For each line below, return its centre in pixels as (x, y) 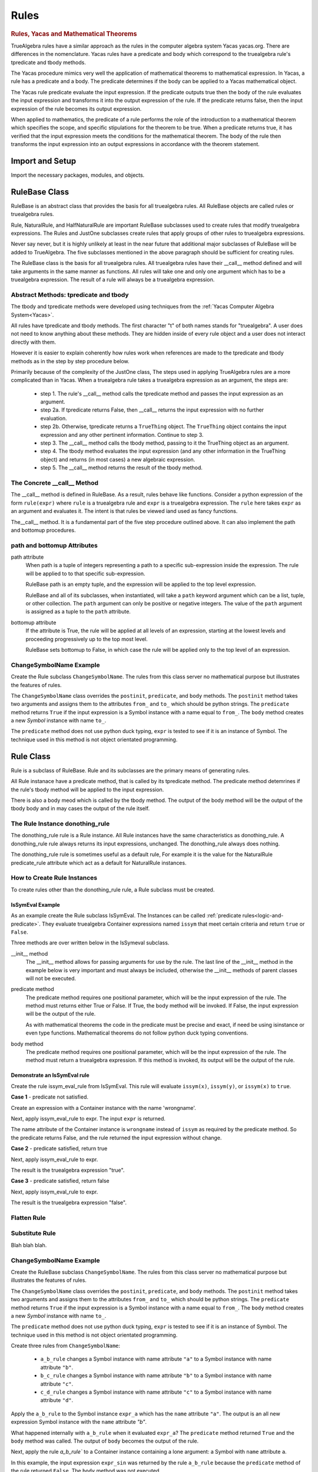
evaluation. (54, 418)
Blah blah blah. (29, 1245)
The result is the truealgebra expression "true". (68, 1170)
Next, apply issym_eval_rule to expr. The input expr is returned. (88, 1118)
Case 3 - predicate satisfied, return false (60, 1181)
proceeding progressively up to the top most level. (87, 639)
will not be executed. (51, 978)
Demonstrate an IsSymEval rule (50, 1075)
